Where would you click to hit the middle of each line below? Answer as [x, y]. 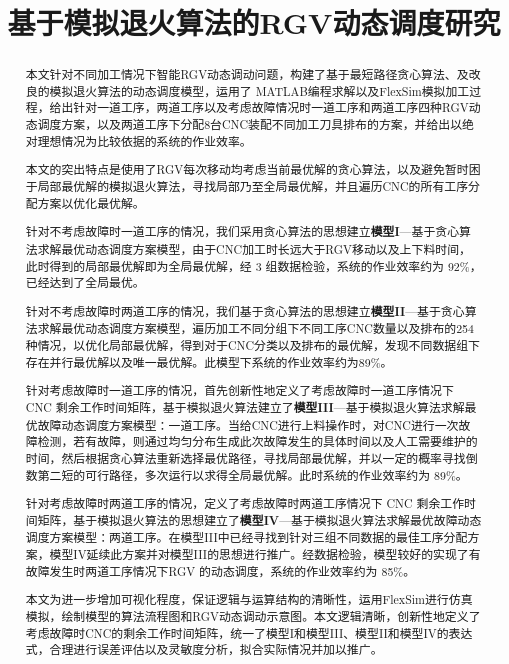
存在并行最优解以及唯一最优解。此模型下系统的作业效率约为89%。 [209, 361]
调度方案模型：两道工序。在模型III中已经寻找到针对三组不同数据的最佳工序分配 [246, 537]
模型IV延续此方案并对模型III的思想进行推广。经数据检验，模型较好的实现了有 [265, 554]
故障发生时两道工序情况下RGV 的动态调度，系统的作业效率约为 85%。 [220, 570]
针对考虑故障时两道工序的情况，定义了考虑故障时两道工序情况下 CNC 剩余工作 [245, 503]
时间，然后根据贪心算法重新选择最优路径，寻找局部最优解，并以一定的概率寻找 [245, 457]
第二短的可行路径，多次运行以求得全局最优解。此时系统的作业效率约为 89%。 [252, 474]
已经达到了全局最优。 [85, 282]
